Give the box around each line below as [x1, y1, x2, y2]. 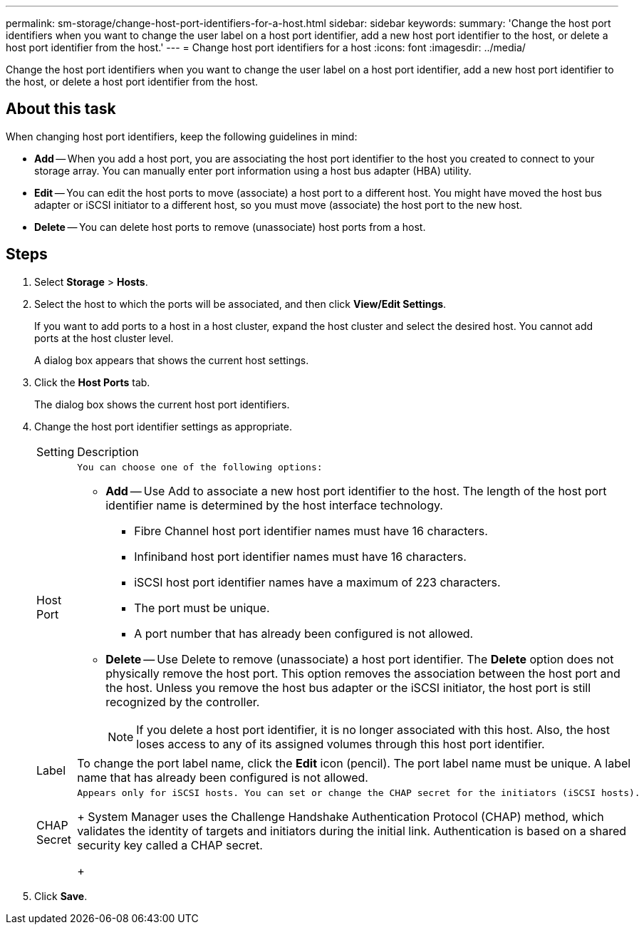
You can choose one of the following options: [77, 461, 323, 472]
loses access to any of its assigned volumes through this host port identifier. [136, 736, 545, 751]
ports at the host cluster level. [34, 331, 174, 344]
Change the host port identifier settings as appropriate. [34, 420, 292, 433]
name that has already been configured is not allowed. [77, 770, 368, 785]
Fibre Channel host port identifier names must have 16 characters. [134, 523, 488, 538]
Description [77, 444, 139, 459]
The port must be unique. [134, 600, 270, 615]
